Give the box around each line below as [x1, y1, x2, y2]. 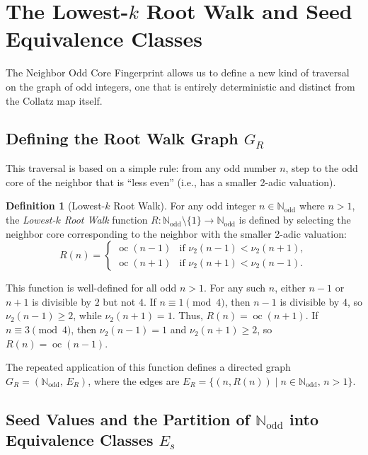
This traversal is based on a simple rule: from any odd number [6, 161, 277, 175]
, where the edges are [88, 373, 180, 388]
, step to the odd [285, 161, 358, 175]
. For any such [204, 280, 266, 295]
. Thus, [172, 308, 203, 323]
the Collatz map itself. [6, 93, 103, 108]
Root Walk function [64, 212, 148, 227]
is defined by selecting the [238, 212, 351, 227]
